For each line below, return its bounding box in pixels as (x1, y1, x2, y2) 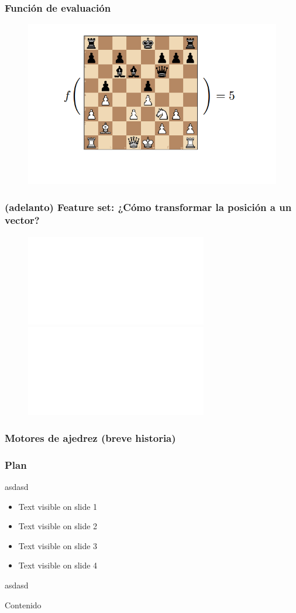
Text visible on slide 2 (18, 520, 98, 532)
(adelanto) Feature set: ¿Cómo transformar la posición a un (5, 199, 292, 214)
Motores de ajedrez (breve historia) (5, 430, 176, 445)
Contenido (5, 598, 42, 611)
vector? (5, 213, 40, 227)
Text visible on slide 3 (18, 539, 98, 551)
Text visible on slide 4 (18, 559, 98, 571)
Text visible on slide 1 (18, 500, 98, 512)
